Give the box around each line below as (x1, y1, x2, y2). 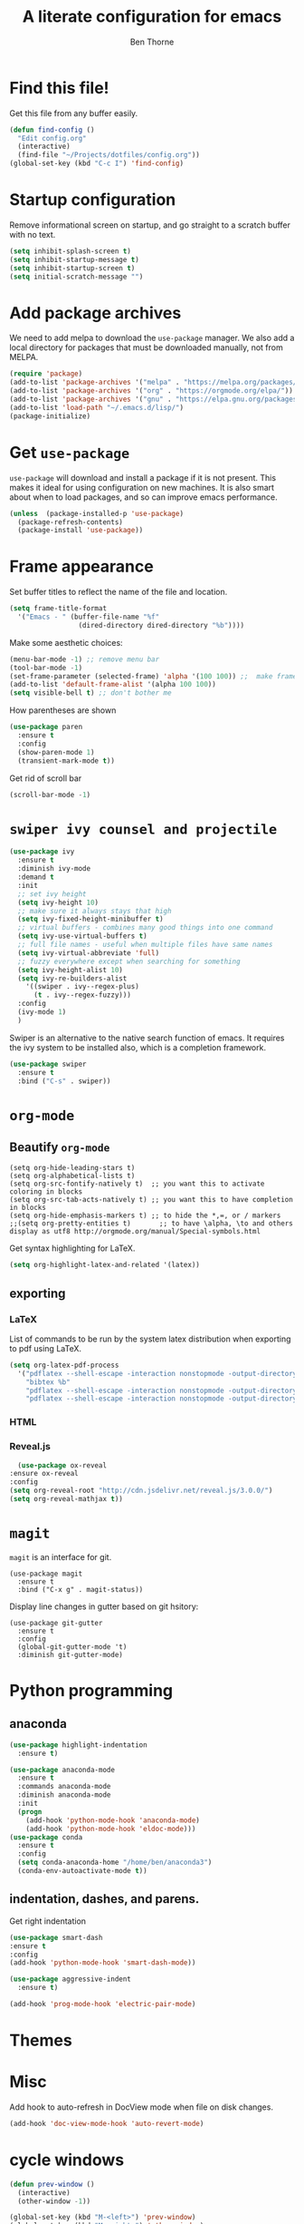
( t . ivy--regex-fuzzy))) (33, 990, 131, 1000)
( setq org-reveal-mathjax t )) (9, 1495, 124, 1504)
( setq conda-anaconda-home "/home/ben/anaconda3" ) (17, 1858, 213, 1868)
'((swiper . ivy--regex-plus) (25, 982, 140, 991)
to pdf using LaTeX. (9, 1342, 82, 1353)
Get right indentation (9, 1916, 87, 1926)
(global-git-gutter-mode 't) (17, 1642, 128, 1652)
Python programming (9, 1681, 174, 1702)
